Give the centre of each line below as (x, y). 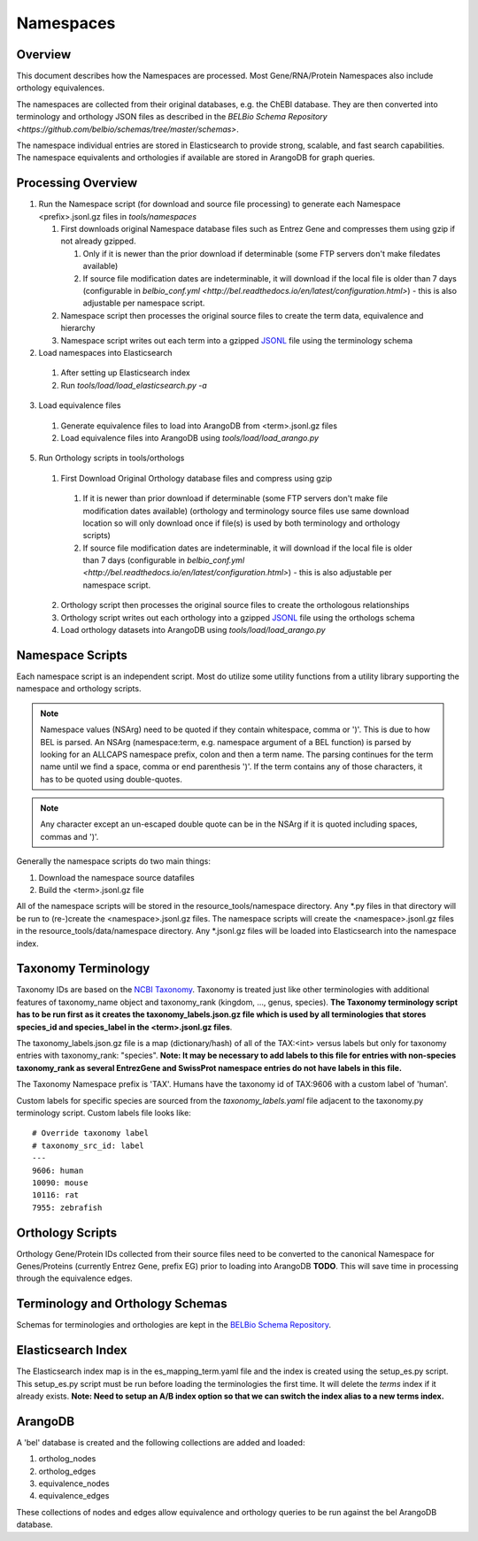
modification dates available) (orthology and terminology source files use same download (246, 511)
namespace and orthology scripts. (79, 689)
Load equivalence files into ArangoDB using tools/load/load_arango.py (189, 437)
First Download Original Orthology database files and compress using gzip (197, 478)
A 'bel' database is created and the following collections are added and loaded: (161, 1442)
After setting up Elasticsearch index (125, 373)
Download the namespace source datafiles (116, 877)
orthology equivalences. (61, 88)
